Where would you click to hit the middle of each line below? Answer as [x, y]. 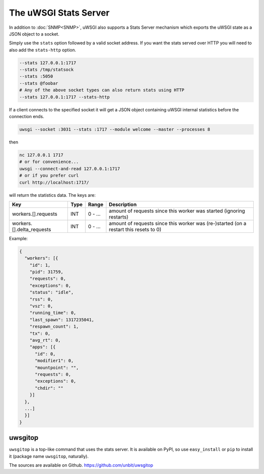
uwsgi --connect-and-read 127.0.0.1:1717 [70, 169]
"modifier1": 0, [54, 361]
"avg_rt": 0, [45, 340]
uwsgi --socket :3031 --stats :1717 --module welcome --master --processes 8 [115, 130]
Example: [18, 238]
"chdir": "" [49, 388]
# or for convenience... [49, 162]
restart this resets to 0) [135, 229]
